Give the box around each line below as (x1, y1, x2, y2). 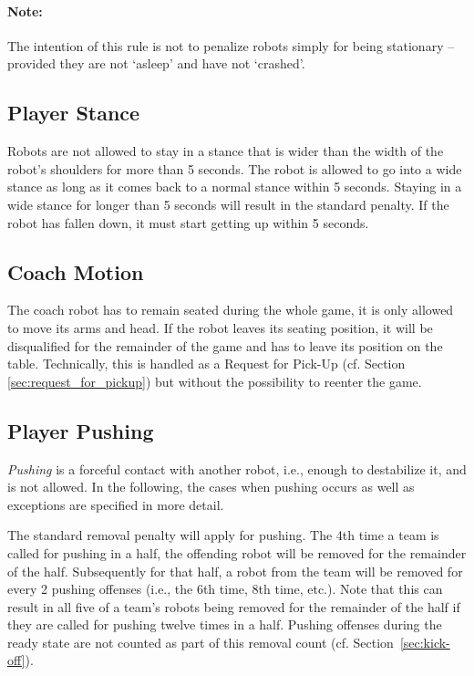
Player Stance (7, 99, 140, 127)
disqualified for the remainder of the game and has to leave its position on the (7, 336, 443, 355)
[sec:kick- (399, 632, 450, 651)
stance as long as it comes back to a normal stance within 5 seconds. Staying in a (7, 177, 462, 196)
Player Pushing (7, 416, 154, 444)
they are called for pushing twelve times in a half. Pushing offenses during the (7, 615, 442, 634)
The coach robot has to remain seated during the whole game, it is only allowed (7, 300, 454, 319)
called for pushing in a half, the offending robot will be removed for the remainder (7, 543, 467, 562)
